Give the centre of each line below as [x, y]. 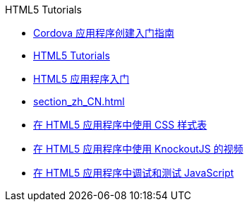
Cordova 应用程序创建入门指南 [104, 33]
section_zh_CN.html [79, 101]
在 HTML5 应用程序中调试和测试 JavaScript [134, 173]
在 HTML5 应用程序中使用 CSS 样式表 [120, 125]
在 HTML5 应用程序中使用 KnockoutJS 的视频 [138, 149]
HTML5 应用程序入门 [81, 79]
